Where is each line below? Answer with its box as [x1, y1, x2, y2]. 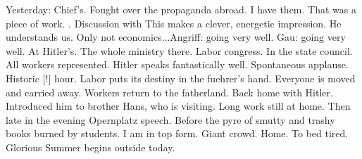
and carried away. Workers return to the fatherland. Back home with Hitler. [6, 84, 333, 99]
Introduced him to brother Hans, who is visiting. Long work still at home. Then [6, 98, 351, 113]
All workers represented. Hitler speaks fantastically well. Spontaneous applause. [6, 57, 349, 72]
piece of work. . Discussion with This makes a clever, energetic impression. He [6, 15, 342, 30]
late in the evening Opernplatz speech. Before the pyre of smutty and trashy [6, 112, 335, 127]
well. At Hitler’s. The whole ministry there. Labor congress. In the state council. [6, 43, 353, 58]
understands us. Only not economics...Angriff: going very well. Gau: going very [6, 30, 346, 44]
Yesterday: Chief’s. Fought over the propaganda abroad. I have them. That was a [6, 2, 356, 16]
